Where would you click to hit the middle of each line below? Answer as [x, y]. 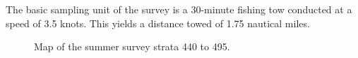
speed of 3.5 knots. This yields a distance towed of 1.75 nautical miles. [158, 23]
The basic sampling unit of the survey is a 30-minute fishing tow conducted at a [179, 9]
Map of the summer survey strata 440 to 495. [132, 46]
